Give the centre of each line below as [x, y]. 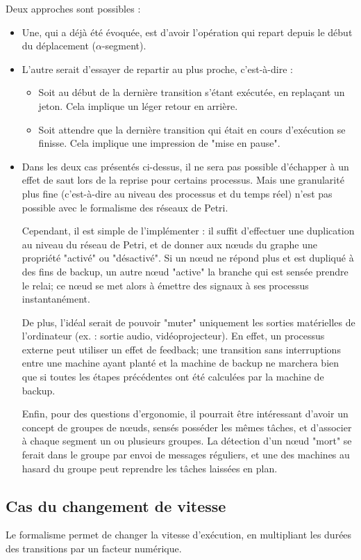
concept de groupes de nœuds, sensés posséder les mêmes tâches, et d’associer [187, 427]
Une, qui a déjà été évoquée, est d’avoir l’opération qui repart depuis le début [187, 32]
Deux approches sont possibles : [73, 8]
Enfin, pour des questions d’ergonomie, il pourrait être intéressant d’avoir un [185, 414]
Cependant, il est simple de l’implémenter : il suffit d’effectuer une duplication [188, 231]
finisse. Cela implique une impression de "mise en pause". [159, 143]
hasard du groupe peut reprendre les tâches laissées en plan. [150, 468]
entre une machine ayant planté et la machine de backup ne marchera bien [180, 363]
